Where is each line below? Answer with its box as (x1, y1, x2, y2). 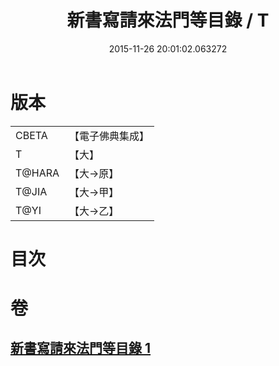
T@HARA (15, 166, 60, 180)
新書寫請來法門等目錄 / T (66, 9, 270, 32)
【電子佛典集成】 (69, 129, 150, 143)
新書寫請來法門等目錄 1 (10, 340, 152, 357)
